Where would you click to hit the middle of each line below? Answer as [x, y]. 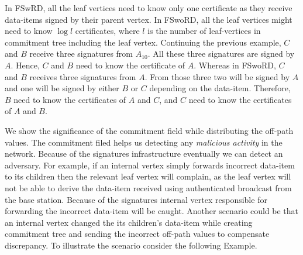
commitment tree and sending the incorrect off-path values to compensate [137, 234]
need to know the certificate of [130, 65]
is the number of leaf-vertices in [204, 31]
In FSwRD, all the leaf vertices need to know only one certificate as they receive [149, 8]
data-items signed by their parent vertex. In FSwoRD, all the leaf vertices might [149, 19]
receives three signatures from [83, 76]
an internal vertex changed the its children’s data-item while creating [129, 222]
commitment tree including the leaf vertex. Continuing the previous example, [143, 42]
